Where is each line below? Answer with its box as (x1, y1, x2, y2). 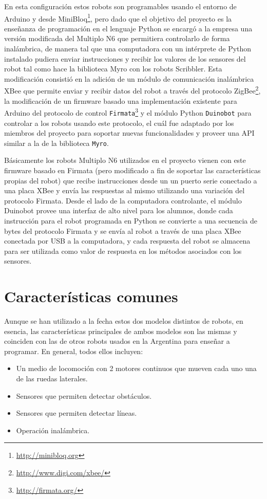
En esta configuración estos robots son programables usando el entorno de (4, 1, 237, 11)
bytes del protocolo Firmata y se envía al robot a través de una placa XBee (4, 225, 241, 236)
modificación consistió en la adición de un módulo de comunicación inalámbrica (4, 73, 254, 84)
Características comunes (4, 286, 178, 307)
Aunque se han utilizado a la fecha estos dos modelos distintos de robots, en (4, 316, 243, 326)
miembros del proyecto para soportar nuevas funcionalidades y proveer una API (4, 127, 255, 138)
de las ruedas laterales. (16, 373, 88, 384)
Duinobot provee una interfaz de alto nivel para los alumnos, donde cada (4, 205, 233, 216)
